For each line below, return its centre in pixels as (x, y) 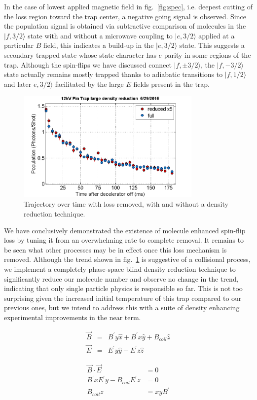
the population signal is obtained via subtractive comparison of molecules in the (125, 26)
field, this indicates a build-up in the (98, 45)
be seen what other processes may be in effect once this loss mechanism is (115, 249)
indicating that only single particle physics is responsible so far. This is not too (123, 288)
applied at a (217, 35)
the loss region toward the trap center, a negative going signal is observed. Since (125, 16)
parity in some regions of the (207, 55)
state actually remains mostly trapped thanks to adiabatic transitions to (113, 74)
